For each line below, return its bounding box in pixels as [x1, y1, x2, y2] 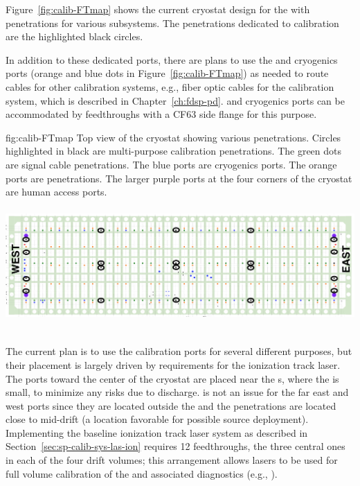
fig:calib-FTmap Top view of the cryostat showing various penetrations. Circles [6, 130, 341, 144]
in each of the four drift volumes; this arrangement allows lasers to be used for [6, 453, 338, 467]
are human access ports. [6, 184, 107, 199]
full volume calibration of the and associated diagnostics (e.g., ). [6, 466, 278, 480]
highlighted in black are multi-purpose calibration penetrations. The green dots [6, 144, 342, 158]
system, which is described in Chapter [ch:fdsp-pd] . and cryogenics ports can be [6, 93, 345, 107]
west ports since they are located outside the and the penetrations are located [6, 398, 336, 413]
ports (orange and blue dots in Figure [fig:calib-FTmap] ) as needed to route [6, 66, 329, 80]
